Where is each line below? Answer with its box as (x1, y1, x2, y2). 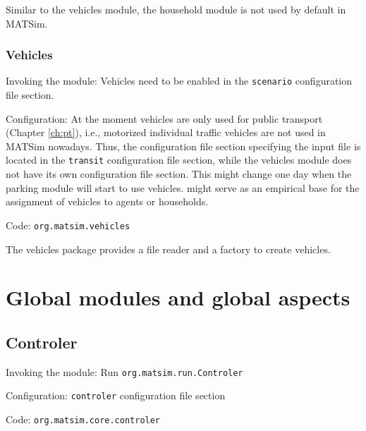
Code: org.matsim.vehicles (6, 217, 130, 232)
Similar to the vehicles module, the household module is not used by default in (6, 2, 346, 16)
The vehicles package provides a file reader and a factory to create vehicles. (6, 241, 331, 256)
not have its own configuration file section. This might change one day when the (6, 166, 352, 181)
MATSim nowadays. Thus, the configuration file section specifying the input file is (6, 138, 361, 153)
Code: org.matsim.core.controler (6, 412, 161, 427)
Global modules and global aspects (6, 283, 350, 312)
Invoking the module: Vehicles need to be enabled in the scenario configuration (6, 73, 353, 88)
